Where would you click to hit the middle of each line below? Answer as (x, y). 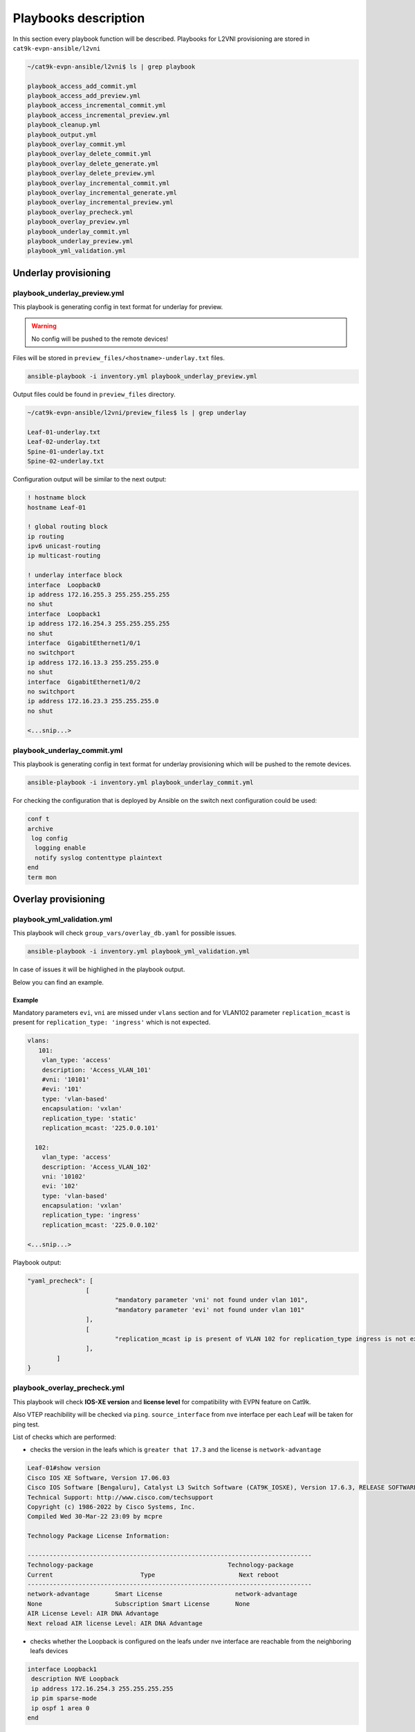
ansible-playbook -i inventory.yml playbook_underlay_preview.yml (142, 377)
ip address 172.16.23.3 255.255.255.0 (93, 701)
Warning (44, 326)
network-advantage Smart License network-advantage (162, 1594)
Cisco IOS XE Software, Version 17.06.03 (99, 1478)
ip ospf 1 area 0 (61, 1708)
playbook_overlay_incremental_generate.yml (102, 193)
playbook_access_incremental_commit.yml (96, 105)
